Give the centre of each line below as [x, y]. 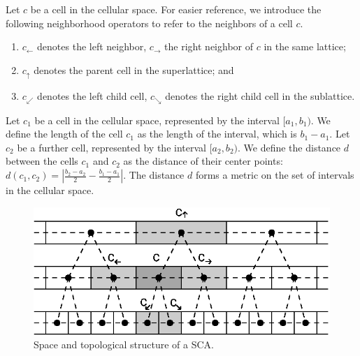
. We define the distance [289, 147]
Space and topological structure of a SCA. [124, 344]
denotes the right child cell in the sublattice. [260, 96]
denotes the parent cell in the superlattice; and [134, 69]
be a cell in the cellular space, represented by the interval [157, 120]
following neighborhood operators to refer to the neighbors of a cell [149, 23]
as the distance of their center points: [203, 161]
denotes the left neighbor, [92, 46]
